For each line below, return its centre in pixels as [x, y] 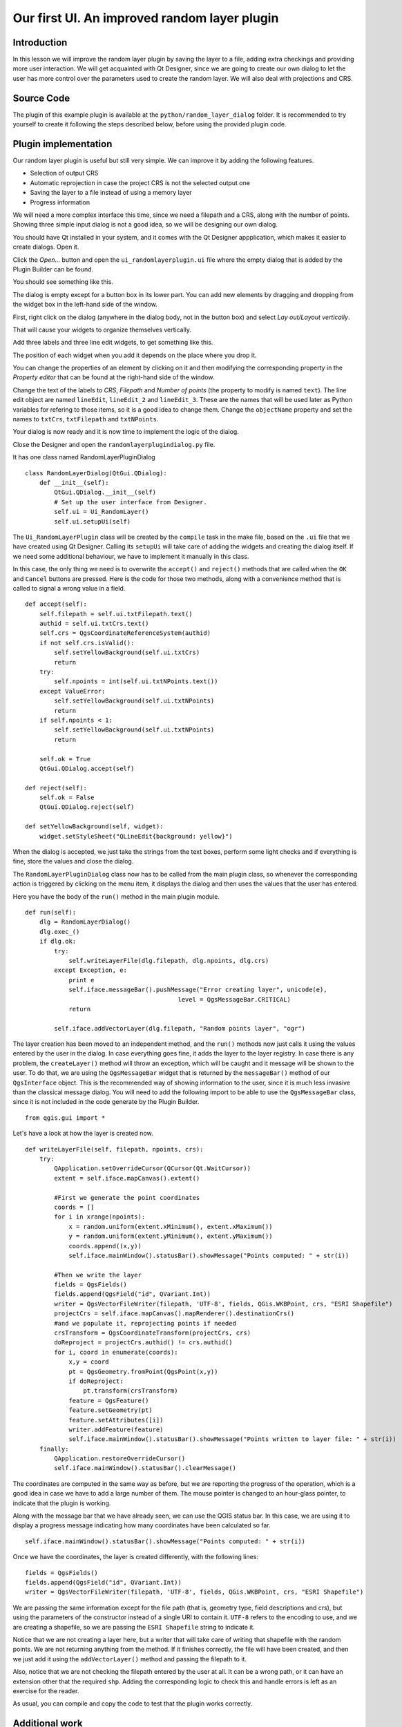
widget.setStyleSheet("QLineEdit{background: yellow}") [136, 836]
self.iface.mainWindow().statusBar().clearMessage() [145, 1468]
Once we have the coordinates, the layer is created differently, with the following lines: [136, 1557]
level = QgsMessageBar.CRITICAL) [234, 999]
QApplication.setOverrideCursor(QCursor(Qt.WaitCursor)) [153, 1168]
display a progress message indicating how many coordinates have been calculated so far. [142, 1525]
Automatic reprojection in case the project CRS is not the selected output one [140, 182]
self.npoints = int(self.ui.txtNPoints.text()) [136, 681]
